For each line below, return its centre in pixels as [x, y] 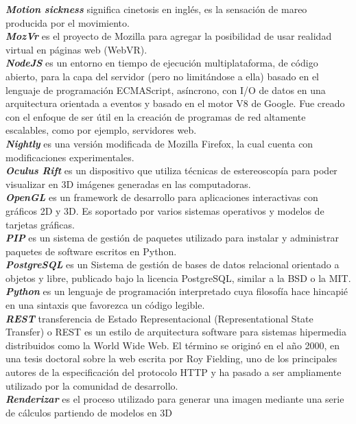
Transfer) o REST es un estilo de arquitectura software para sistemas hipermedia [176, 332]
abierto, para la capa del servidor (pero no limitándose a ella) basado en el [162, 76]
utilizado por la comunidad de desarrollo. [92, 385]
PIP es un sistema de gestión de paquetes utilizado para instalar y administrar [172, 238]
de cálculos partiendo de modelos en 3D [89, 412]
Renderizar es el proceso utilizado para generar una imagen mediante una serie [175, 399]
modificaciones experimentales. [70, 157]
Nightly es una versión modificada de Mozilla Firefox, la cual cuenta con [159, 143]
